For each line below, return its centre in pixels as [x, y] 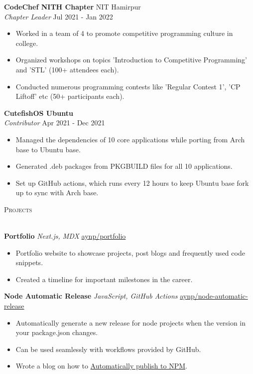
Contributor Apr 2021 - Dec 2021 [55, 123]
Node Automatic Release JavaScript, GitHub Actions [91, 296]
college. [27, 43]
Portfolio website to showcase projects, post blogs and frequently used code [130, 252]
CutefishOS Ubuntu [39, 113]
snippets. [29, 262]
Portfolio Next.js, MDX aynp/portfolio [65, 236]
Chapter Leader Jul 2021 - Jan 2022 [59, 16]
